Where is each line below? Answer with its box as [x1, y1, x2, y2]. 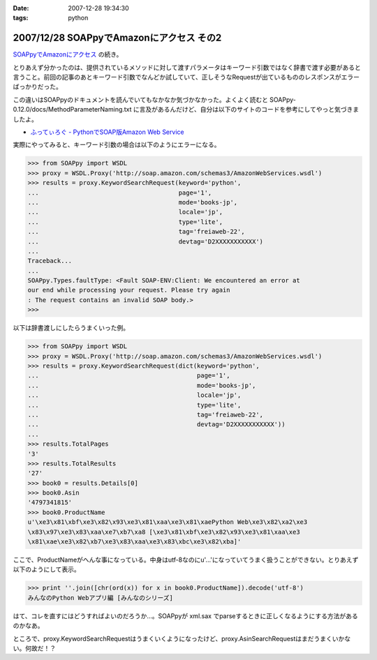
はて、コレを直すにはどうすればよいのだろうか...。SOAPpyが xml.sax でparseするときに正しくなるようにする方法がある [13, 611, 359, 620]
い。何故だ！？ [13, 644, 56, 652]
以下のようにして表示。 [13, 565, 80, 573]
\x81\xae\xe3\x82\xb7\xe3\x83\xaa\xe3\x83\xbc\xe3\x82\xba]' [27, 538, 242, 546]
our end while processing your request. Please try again [27, 286, 230, 294]
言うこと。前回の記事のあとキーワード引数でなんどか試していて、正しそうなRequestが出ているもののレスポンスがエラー [13, 73, 360, 82]
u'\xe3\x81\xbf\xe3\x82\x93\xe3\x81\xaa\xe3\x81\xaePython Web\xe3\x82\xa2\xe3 [27, 518, 308, 526]
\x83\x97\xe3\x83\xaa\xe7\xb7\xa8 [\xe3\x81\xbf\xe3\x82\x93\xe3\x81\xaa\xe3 [27, 527, 300, 536]
